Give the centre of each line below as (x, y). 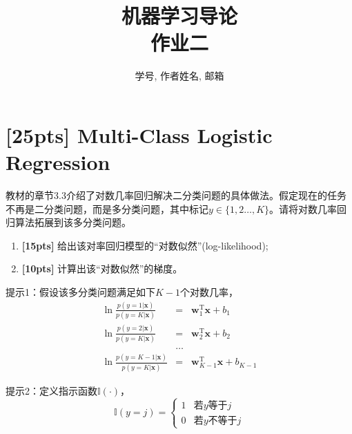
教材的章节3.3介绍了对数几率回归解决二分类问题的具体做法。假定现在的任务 (176, 195)
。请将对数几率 (303, 208)
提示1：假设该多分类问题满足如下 (80, 292)
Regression (58, 162)
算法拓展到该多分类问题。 (73, 222)
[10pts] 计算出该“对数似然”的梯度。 (102, 268)
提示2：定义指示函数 (51, 390)
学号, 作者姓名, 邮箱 (179, 76)
